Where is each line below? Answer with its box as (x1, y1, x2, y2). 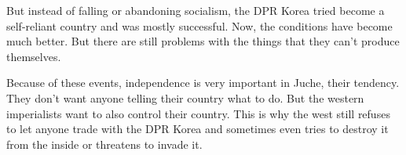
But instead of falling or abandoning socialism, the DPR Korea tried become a (6, 2, 385, 18)
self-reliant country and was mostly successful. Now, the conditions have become (6, 17, 393, 34)
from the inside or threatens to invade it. (6, 135, 203, 152)
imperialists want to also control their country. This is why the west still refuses (6, 105, 390, 121)
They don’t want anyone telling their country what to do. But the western (6, 89, 364, 106)
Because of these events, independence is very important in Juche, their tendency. (6, 74, 400, 91)
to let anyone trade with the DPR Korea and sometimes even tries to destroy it (6, 121, 389, 137)
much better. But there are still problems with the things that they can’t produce (6, 33, 400, 49)
